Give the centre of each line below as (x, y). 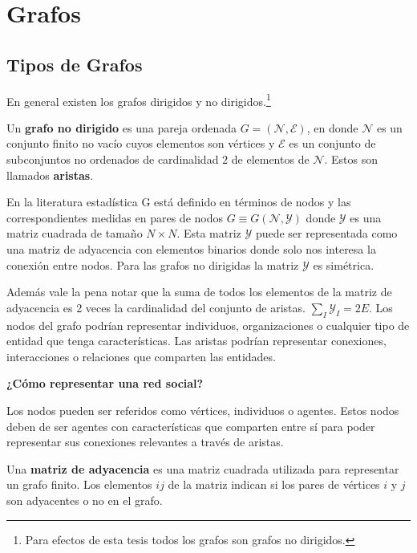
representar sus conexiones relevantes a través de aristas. (145, 442)
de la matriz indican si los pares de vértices (274, 484)
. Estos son (351, 159)
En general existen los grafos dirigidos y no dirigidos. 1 (139, 100)
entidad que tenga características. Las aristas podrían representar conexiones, (196, 341)
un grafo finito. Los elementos (79, 484)
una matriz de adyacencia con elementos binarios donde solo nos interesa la (191, 248)
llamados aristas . (50, 175)
